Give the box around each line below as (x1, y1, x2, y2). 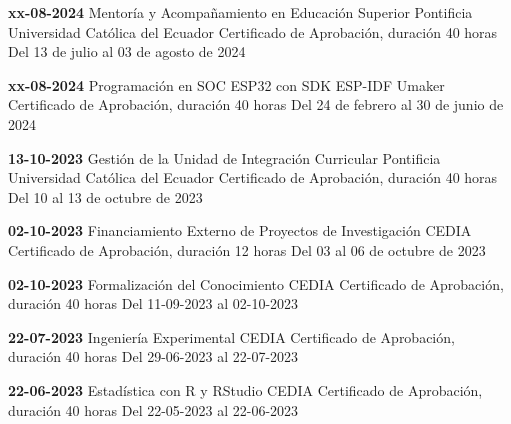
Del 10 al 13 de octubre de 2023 (8, 186, 203, 207)
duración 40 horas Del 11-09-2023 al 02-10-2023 (8, 293, 299, 314)
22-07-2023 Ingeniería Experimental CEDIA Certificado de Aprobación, (8, 326, 455, 347)
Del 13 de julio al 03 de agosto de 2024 (8, 41, 246, 62)
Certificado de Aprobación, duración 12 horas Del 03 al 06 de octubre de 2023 (8, 239, 486, 260)
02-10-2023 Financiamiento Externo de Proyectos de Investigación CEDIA (8, 220, 472, 241)
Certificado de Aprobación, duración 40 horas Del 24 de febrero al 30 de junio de (8, 94, 504, 115)
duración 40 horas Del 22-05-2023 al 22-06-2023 (8, 399, 299, 420)
